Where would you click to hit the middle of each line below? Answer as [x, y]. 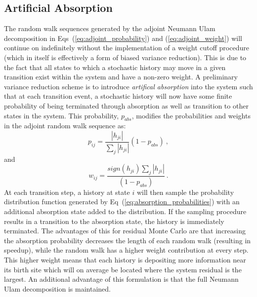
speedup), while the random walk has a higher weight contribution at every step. [126, 250]
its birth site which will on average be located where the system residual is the [123, 269]
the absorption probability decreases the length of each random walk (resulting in [128, 240]
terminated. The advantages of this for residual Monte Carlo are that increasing [125, 231]
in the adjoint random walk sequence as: [65, 126]
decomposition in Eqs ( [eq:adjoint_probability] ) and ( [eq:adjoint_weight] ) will [123, 38]
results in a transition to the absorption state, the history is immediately [114, 221]
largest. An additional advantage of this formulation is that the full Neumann [121, 279]
